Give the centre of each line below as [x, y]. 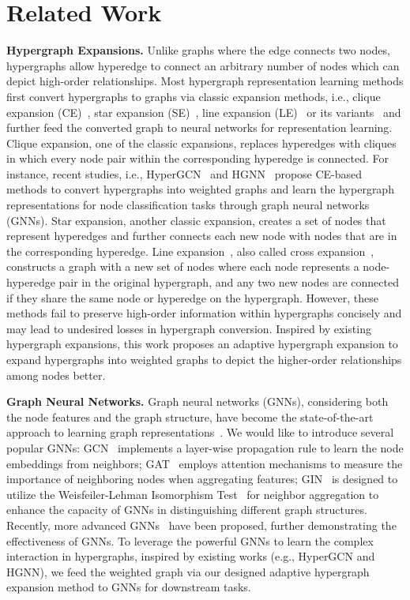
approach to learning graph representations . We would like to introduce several [200, 432]
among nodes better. [56, 375]
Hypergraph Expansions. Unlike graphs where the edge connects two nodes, [198, 50]
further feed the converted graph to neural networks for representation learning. [199, 127]
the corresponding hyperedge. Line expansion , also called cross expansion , [190, 251]
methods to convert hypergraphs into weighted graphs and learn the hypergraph [200, 189]
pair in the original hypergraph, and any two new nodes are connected [229, 282]
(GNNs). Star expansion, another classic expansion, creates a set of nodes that [196, 220]
